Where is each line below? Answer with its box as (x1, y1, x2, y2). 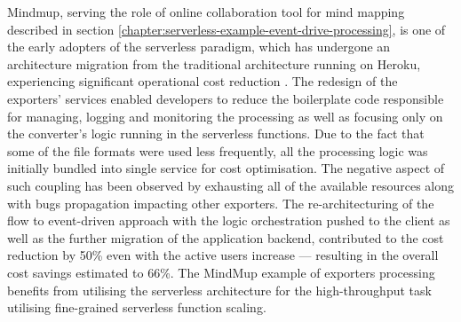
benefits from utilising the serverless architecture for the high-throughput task (7, 280, 432, 299)
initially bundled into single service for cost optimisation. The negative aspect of (7, 159, 445, 177)
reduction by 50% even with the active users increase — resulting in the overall (7, 246, 439, 264)
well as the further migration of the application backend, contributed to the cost (7, 228, 444, 247)
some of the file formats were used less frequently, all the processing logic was (7, 141, 428, 160)
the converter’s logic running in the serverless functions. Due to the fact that (7, 124, 425, 143)
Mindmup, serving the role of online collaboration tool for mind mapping (7, 3, 405, 20)
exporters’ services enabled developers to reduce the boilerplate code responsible (7, 89, 444, 107)
